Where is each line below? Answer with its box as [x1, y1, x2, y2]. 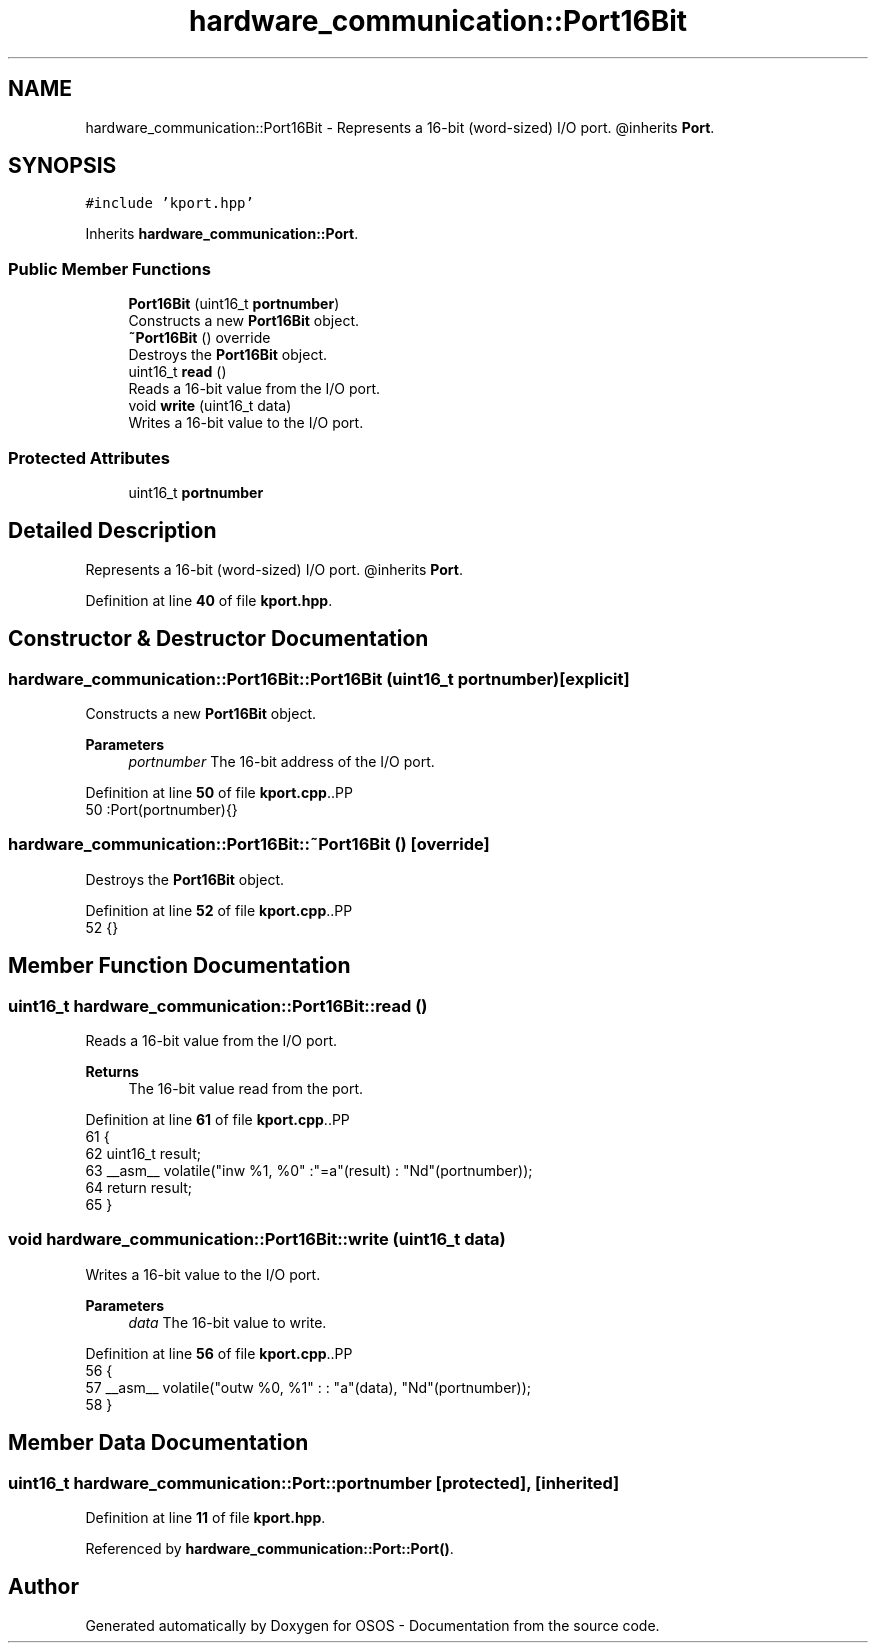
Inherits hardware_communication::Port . [85, 225, 359, 243]
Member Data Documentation [8, 1430, 309, 1456]
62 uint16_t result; [85, 1144, 201, 1162]
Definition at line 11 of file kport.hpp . [85, 1508, 326, 1526]
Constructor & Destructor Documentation [8, 626, 429, 652]
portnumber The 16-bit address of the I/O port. [128, 753, 435, 770]
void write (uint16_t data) [128, 397, 292, 415]
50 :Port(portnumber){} [85, 801, 238, 818]
